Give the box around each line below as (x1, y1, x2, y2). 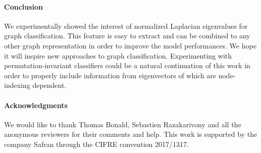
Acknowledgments (4, 99, 68, 110)
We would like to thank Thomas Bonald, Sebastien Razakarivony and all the (4, 119, 241, 129)
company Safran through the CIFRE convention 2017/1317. (4, 138, 189, 149)
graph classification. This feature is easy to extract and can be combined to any (4, 30, 250, 41)
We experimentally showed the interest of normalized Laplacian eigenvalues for (4, 20, 248, 31)
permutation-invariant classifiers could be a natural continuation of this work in (4, 60, 250, 71)
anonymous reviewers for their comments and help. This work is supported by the (4, 129, 257, 139)
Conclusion (4, 1, 43, 12)
